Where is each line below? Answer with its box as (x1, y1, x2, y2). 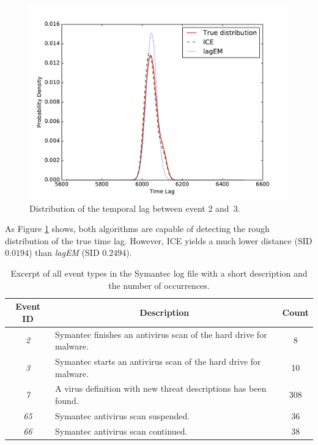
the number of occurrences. (108, 279, 210, 291)
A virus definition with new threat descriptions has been (55, 382, 267, 395)
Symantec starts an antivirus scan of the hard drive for (55, 355, 261, 368)
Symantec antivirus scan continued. (55, 424, 188, 437)
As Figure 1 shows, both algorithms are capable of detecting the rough (5, 222, 270, 235)
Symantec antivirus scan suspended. (55, 409, 190, 422)
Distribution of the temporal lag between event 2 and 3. (29, 201, 240, 214)
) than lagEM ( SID (28, 246, 100, 259)
